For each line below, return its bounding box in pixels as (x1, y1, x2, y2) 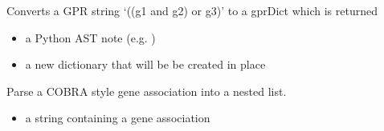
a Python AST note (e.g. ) (25, 29, 156, 46)
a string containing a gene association (25, 109, 210, 126)
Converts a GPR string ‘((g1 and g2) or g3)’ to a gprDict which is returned (6, 2, 378, 18)
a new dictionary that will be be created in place (25, 56, 266, 73)
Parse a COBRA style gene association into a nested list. (6, 82, 287, 99)
